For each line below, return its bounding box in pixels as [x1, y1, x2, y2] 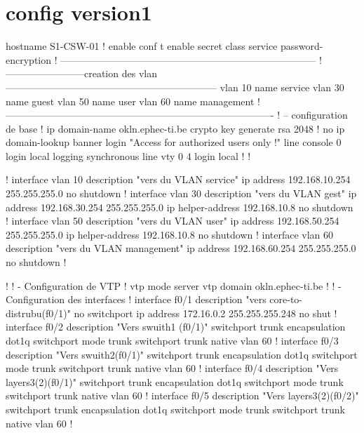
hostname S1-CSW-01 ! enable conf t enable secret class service [6, 39, 278, 53]
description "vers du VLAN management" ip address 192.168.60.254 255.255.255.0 [6, 241, 356, 255]
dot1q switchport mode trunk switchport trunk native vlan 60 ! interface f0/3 [6, 333, 339, 347]
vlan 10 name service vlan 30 [220, 79, 344, 94]
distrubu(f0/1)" [6, 305, 71, 320]
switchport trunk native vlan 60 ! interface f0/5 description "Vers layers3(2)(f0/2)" [6, 388, 359, 403]
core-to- [269, 292, 303, 307]
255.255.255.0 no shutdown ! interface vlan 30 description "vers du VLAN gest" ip [6, 186, 357, 201]
